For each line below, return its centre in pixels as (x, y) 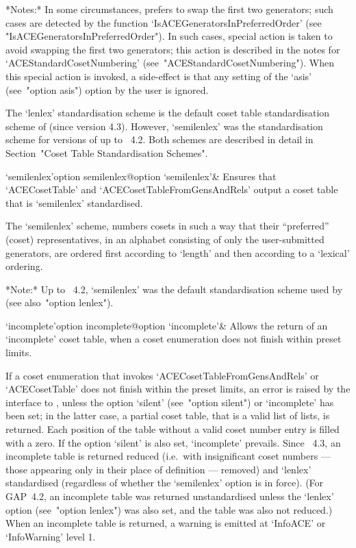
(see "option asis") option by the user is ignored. (107, 89)
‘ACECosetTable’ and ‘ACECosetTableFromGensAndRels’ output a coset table (172, 189)
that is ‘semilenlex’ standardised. (74, 202)
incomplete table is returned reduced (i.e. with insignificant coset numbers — (168, 456)
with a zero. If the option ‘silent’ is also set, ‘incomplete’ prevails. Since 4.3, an (173, 442)
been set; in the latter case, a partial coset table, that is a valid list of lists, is (168, 415)
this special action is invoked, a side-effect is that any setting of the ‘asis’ (159, 76)
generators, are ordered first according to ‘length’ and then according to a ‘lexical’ (178, 252)
